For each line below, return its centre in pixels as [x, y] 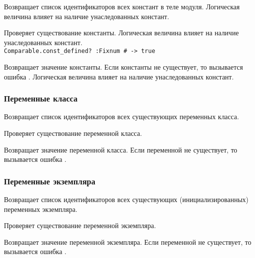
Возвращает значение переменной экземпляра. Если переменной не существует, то [128, 242]
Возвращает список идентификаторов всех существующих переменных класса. [122, 116]
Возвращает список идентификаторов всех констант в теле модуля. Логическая [122, 6]
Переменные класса [41, 98]
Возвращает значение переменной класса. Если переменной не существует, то [121, 149]
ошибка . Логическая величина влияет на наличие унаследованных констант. [119, 76]
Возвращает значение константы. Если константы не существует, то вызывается [124, 67]
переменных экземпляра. [41, 209]
